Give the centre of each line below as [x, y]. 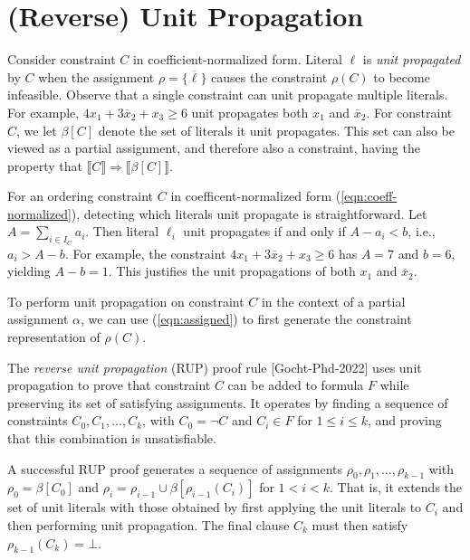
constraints [38, 420]
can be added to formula [296, 385]
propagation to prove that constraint [109, 385]
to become [402, 76]
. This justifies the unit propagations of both [232, 271]
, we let [37, 130]
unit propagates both [250, 112]
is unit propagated [412, 59]
